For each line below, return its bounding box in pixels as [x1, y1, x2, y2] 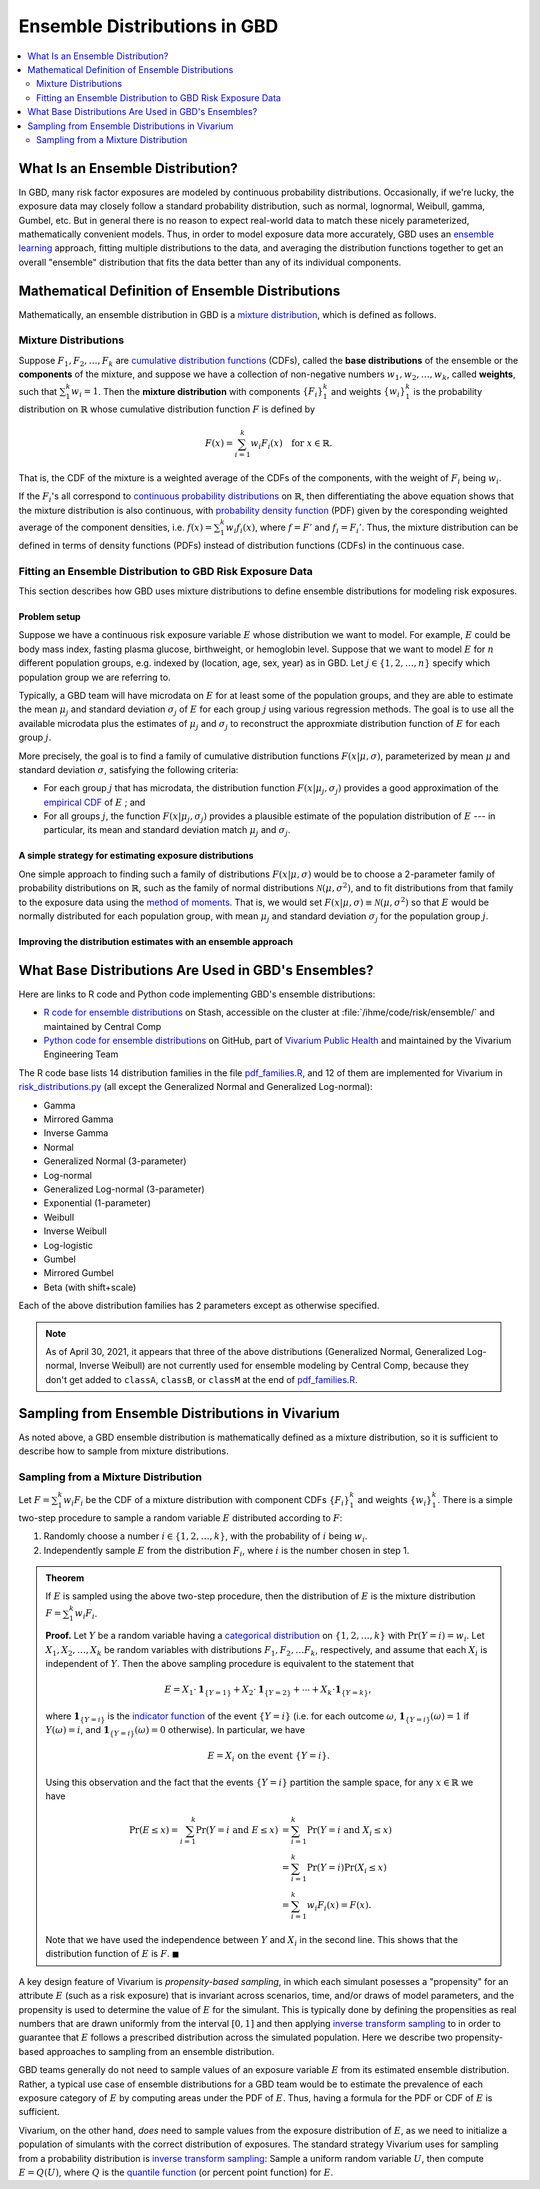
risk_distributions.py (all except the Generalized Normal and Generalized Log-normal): [18, 1081, 374, 1093]
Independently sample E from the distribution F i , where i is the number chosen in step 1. [43, 1544, 410, 1559]
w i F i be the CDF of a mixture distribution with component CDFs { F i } [63, 1493, 350, 1508]
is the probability [413, 385, 483, 397]
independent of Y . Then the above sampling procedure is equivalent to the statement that [45, 1658, 415, 1670]
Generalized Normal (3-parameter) [43, 1155, 187, 1167]
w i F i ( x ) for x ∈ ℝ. [250, 438, 333, 452]
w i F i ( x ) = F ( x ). [306, 1900, 372, 1914]
